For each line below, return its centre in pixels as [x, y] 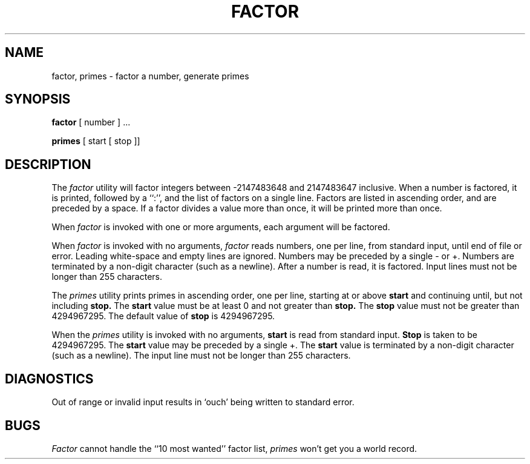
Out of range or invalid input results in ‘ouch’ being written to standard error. [203, 402]
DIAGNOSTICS [49, 379]
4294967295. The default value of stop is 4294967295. [163, 316]
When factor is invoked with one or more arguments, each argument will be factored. [221, 227]
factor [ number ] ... [91, 122]
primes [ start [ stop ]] [96, 141]
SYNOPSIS [38, 99]
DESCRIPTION [48, 164]
